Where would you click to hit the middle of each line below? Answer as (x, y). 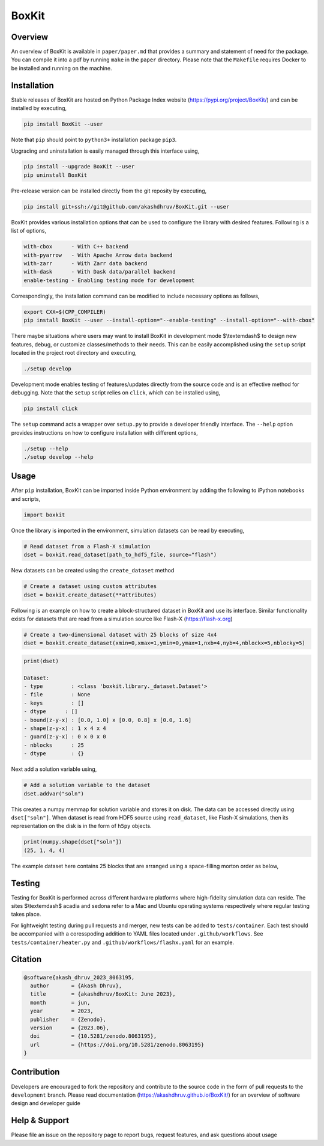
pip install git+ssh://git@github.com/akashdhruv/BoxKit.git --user (127, 207)
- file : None (57, 695)
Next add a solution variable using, (54, 769)
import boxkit (44, 515)
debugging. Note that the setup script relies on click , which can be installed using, (116, 393)
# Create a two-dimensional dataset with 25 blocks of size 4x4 (120, 635)
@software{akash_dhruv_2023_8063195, (79, 977)
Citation (26, 959)
